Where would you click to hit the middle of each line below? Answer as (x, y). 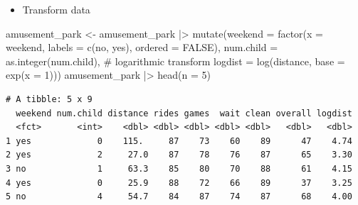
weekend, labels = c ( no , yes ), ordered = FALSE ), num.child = (142, 47)
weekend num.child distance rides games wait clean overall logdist (184, 113)
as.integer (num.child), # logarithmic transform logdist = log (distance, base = (175, 61)
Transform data (56, 9)
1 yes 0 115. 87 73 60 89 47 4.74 (179, 141)
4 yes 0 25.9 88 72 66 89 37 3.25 (179, 183)
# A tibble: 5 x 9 (49, 99)
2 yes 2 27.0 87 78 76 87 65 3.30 (179, 155)
